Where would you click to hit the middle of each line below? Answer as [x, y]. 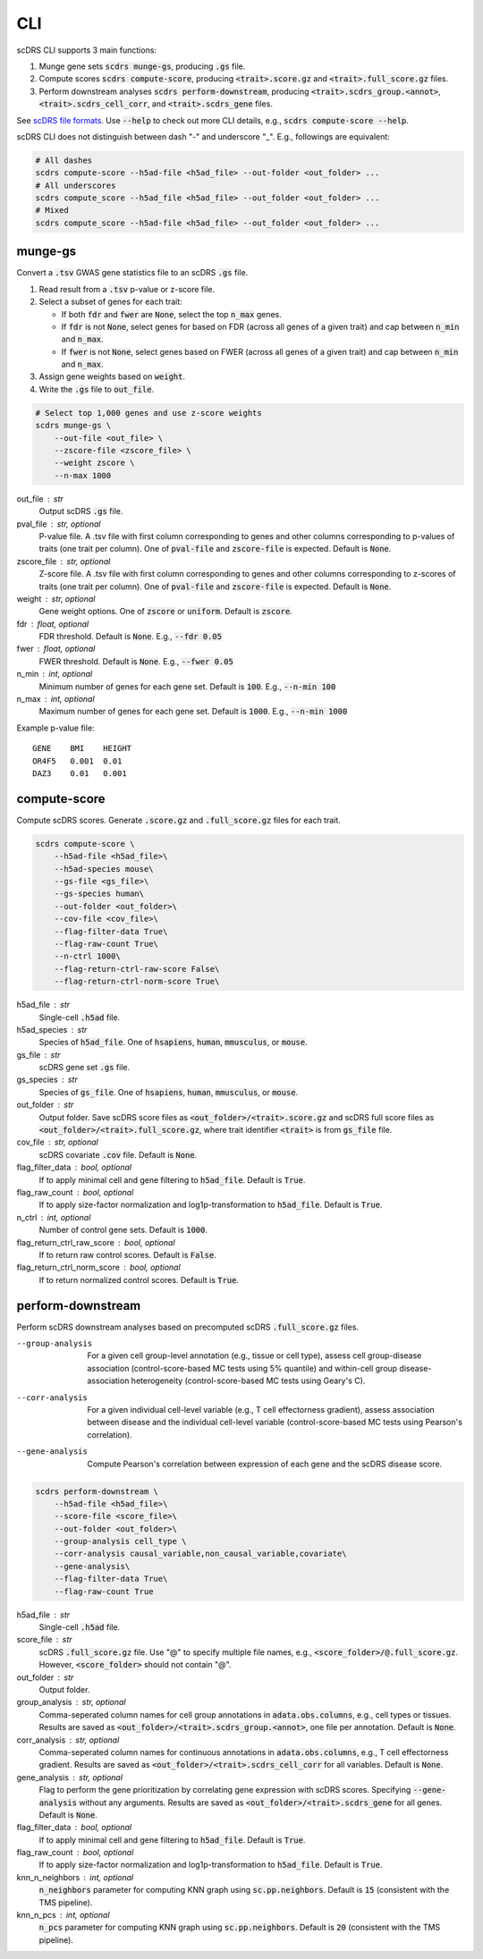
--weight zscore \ [94, 463]
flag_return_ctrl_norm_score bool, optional [98, 1267]
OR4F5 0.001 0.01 [77, 761]
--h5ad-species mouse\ [104, 869]
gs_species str [47, 1080]
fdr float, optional [53, 624]
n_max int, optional [55, 699]
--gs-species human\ [99, 894]
